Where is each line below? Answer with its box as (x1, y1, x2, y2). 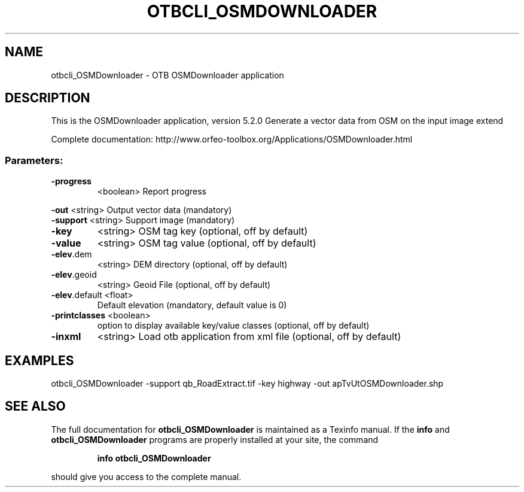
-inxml (51, 330, 81, 343)
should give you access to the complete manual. (51, 471, 242, 482)
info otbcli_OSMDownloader (97, 452, 211, 463)
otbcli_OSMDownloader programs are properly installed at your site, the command (51, 434, 379, 445)
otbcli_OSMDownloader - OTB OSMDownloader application (51, 69, 284, 80)
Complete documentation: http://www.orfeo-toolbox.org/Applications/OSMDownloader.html (51, 134, 413, 145)
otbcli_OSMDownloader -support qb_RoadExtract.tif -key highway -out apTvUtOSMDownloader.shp (51, 378, 444, 389)
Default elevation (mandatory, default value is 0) (97, 300, 287, 311)
